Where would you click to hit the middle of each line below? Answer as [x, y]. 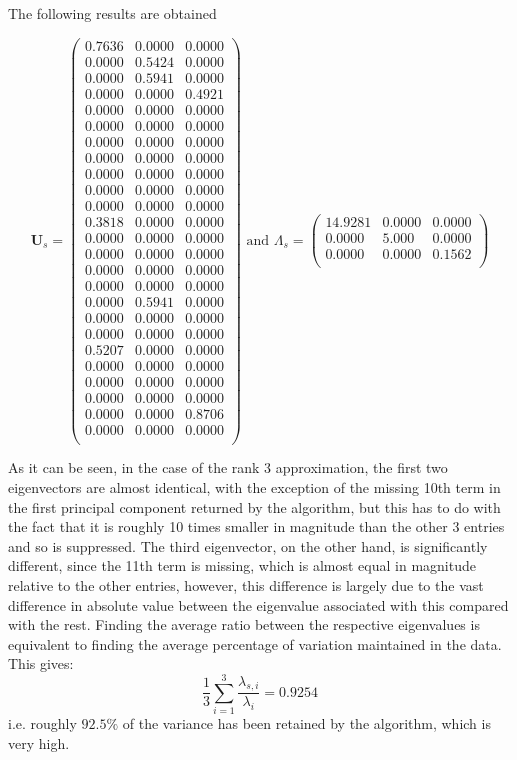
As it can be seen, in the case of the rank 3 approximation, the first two [228, 467]
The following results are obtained [112, 13]
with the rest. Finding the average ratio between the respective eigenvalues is [244, 624]
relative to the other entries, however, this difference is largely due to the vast [246, 585]
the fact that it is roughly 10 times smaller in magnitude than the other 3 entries [256, 526]
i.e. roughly [42, 723]
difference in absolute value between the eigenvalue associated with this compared [258, 604]
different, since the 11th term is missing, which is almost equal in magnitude [242, 565]
